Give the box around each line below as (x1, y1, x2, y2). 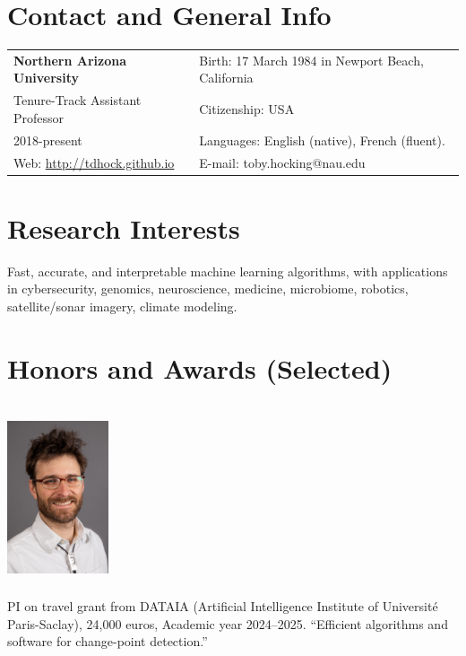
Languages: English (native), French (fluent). (199, 130, 445, 149)
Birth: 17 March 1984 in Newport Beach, (199, 50, 424, 69)
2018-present (13, 130, 82, 149)
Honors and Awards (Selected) (7, 349, 393, 386)
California (199, 68, 254, 87)
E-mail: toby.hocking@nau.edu (199, 153, 366, 171)
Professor (13, 108, 65, 127)
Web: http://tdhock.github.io (13, 153, 175, 171)
